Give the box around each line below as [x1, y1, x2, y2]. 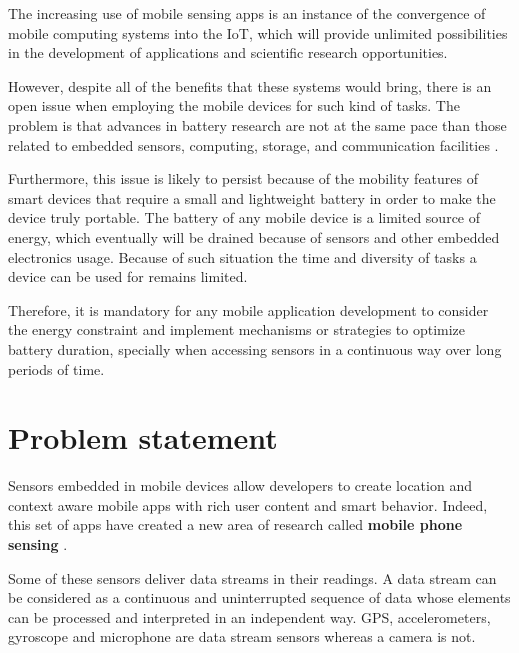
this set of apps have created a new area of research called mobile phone [8, 514, 463, 535]
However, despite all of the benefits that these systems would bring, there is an [8, 75, 492, 96]
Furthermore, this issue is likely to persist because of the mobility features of [8, 168, 478, 189]
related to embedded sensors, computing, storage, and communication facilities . [8, 134, 499, 155]
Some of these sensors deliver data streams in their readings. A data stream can [8, 567, 497, 588]
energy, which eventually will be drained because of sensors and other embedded [8, 226, 500, 247]
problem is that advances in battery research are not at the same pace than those [8, 114, 507, 135]
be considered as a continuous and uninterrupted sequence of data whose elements [8, 587, 511, 608]
